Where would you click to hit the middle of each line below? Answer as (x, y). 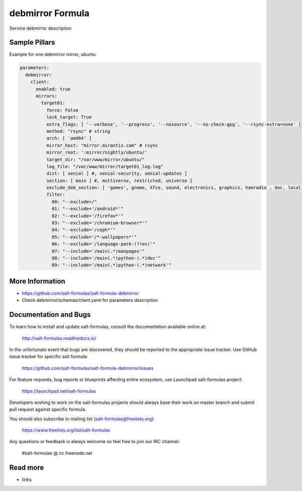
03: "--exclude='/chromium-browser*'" (100, 223)
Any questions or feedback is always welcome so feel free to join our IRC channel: (95, 442)
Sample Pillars (32, 43)
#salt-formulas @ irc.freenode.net (57, 453)
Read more (27, 468)
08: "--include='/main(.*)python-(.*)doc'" (106, 258)
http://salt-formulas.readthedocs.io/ (59, 338)
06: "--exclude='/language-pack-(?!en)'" (103, 244)
